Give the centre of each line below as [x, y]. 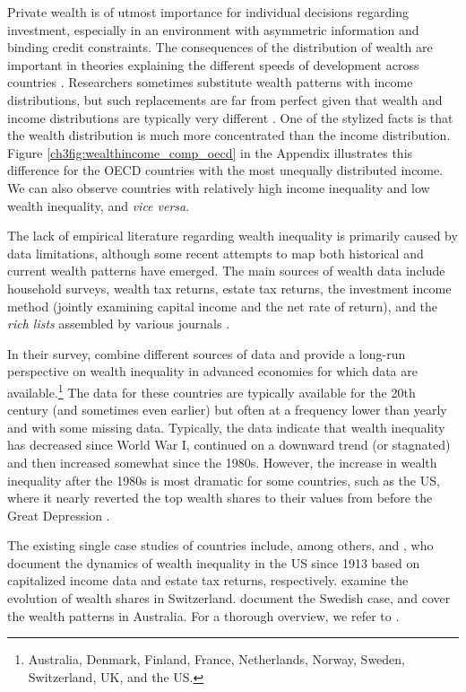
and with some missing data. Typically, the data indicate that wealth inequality [226, 427]
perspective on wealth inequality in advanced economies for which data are [212, 371]
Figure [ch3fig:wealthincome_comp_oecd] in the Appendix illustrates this [210, 152]
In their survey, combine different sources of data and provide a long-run [207, 353]
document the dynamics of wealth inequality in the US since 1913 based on [214, 562]
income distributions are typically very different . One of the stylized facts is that [230, 117]
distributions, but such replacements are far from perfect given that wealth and [225, 99]
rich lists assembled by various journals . [119, 324]
